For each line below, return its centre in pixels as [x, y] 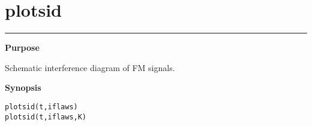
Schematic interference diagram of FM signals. [90, 67]
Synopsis [23, 87]
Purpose [22, 47]
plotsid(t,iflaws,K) [46, 117]
